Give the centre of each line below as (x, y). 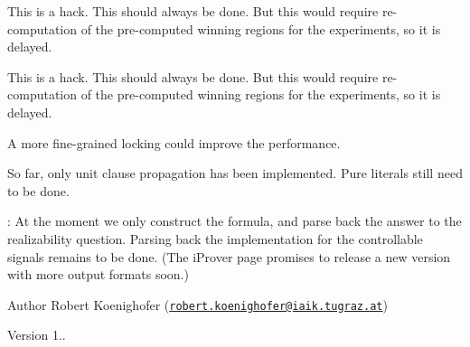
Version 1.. (37, 335)
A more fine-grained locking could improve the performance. (174, 142)
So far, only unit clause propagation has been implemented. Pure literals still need (235, 173)
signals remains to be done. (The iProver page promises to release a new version (229, 256)
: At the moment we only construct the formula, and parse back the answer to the (235, 221)
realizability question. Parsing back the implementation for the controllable (215, 238)
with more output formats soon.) (98, 274)
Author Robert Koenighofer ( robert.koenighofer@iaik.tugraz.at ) (197, 304)
